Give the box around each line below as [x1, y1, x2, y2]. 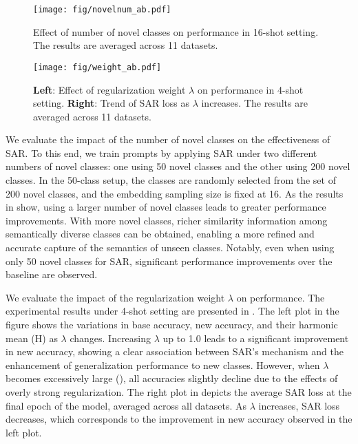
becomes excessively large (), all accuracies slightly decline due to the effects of [6, 371, 338, 385]
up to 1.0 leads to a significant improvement [162, 330, 349, 345]
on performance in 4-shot [197, 82, 304, 96]
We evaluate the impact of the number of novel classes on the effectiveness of [6, 132, 330, 147]
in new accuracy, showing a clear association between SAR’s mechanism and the [6, 344, 344, 359]
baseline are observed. [6, 267, 98, 282]
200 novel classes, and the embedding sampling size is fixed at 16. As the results [6, 186, 344, 200]
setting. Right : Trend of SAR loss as [33, 96, 189, 110]
